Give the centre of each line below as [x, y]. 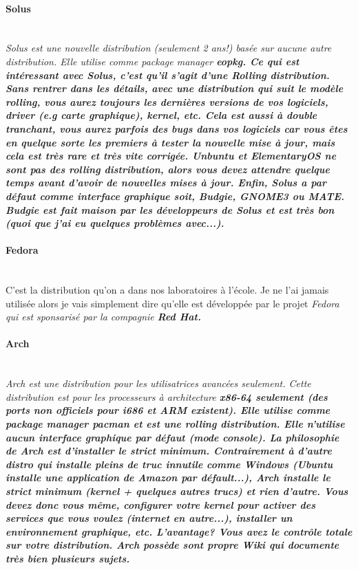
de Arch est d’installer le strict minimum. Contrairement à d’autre [169, 451]
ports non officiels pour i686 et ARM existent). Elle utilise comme [168, 410]
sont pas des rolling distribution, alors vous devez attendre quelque [168, 169]
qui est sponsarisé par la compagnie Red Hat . [103, 317]
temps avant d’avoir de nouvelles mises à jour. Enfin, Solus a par [166, 183]
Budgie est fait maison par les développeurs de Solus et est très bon [170, 209]
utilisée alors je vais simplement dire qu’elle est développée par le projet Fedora [172, 303]
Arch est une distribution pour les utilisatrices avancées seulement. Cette [158, 383]
